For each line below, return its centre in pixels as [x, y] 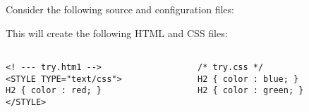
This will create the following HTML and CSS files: [117, 33]
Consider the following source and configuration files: [120, 9]
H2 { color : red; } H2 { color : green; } [155, 91]
